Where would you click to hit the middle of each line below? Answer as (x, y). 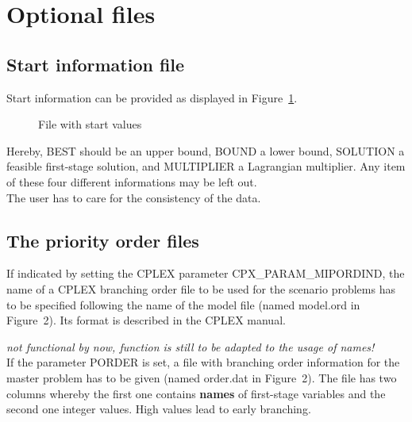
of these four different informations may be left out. (132, 181)
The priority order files (103, 240)
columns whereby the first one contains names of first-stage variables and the (196, 393)
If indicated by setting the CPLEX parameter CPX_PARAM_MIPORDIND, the (206, 273)
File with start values (90, 124)
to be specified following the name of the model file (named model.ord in (183, 304)
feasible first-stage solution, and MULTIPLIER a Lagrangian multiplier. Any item (206, 166)
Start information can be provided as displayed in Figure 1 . (152, 97)
